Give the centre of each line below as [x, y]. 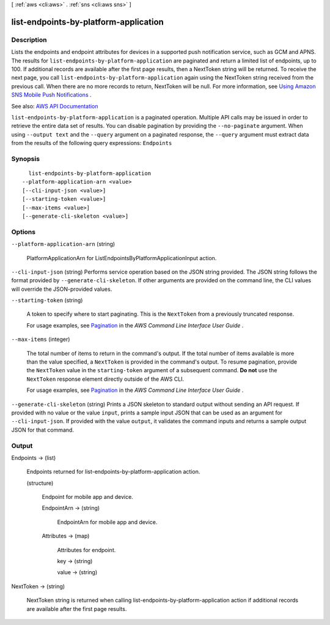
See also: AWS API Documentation [55, 106]
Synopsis [25, 159]
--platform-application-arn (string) [63, 244]
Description [29, 40]
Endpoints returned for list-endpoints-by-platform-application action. [113, 472]
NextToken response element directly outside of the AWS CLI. [105, 379]
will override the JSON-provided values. [62, 289]
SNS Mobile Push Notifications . [51, 95]
